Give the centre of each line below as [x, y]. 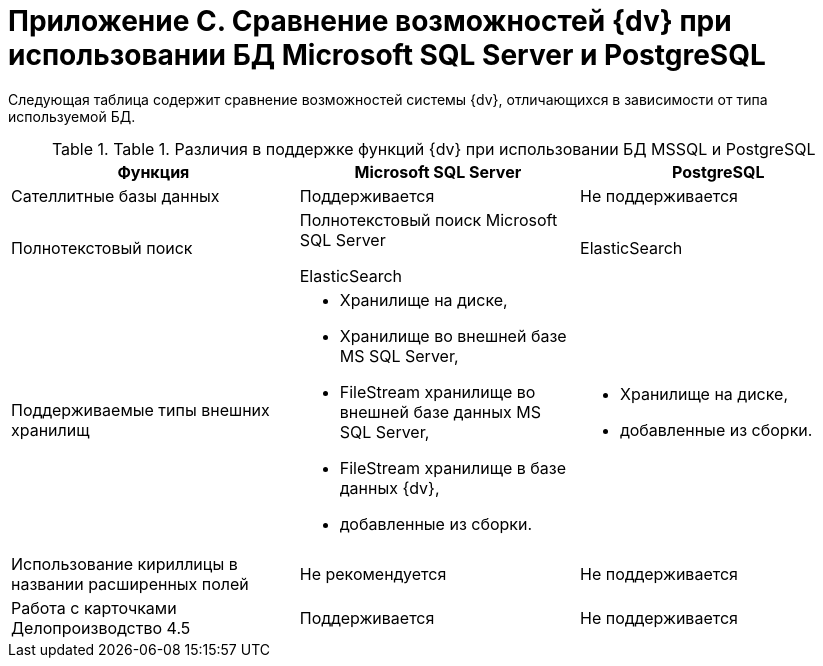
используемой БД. [72, 116]
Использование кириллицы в [124, 563]
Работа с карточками [94, 607]
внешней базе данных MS [440, 411]
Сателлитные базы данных [115, 195]
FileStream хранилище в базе [452, 467]
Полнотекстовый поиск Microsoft [428, 219]
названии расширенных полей [130, 583]
